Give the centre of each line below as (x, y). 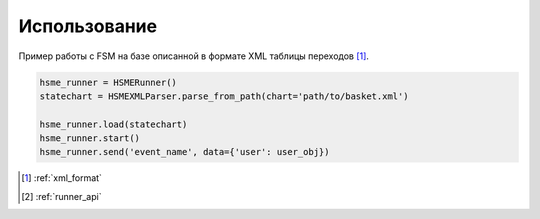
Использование (88, 26)
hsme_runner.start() (89, 138)
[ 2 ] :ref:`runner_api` (61, 196)
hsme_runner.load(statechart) (113, 124)
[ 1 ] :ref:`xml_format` (61, 178)
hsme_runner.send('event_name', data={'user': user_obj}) (184, 152)
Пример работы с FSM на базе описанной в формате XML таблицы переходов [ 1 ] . (194, 56)
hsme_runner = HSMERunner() (108, 82)
